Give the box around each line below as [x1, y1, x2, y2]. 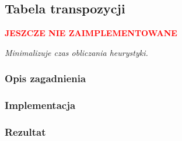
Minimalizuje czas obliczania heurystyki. [5, 46, 148, 58]
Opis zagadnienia [5, 71, 86, 86]
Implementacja [5, 98, 76, 112]
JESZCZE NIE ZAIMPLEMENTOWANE [5, 27, 177, 39]
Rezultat [5, 125, 46, 139]
